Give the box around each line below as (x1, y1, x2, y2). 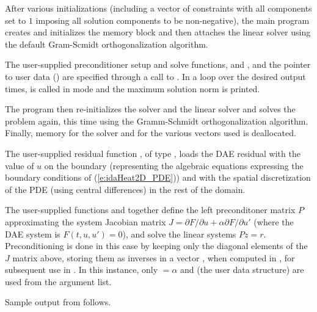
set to (5, 13, 26, 26)
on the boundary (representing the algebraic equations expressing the (44, 159, 304, 172)
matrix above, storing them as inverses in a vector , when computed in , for (12, 251, 295, 264)
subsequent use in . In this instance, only (5, 263, 158, 276)
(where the (253, 215, 294, 228)
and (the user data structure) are (180, 263, 304, 276)
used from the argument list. (5, 275, 112, 288)
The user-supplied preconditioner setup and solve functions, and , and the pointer (5, 58, 311, 71)
